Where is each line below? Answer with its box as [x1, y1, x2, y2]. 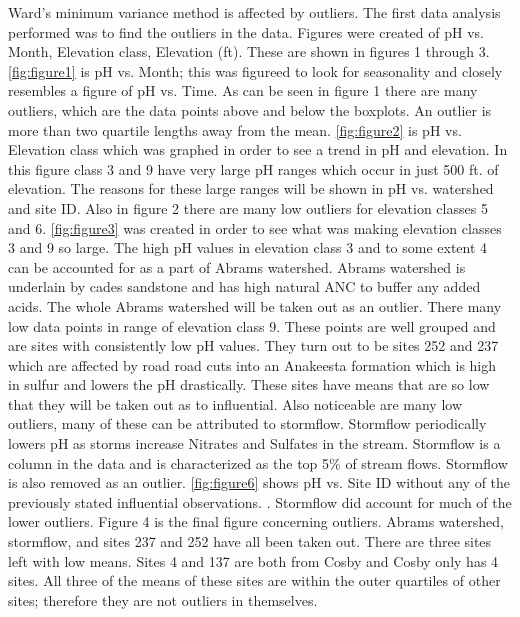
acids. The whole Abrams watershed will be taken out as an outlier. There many [8, 295, 502, 316]
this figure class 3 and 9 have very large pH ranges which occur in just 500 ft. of [8, 158, 499, 179]
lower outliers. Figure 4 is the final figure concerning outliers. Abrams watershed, [8, 511, 504, 532]
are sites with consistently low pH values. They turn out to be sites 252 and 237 [8, 335, 499, 356]
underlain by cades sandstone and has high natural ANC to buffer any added [8, 276, 481, 297]
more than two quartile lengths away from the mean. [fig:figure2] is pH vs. [8, 119, 462, 140]
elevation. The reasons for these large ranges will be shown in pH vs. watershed [8, 178, 494, 199]
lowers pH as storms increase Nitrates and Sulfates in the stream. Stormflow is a [8, 433, 501, 454]
